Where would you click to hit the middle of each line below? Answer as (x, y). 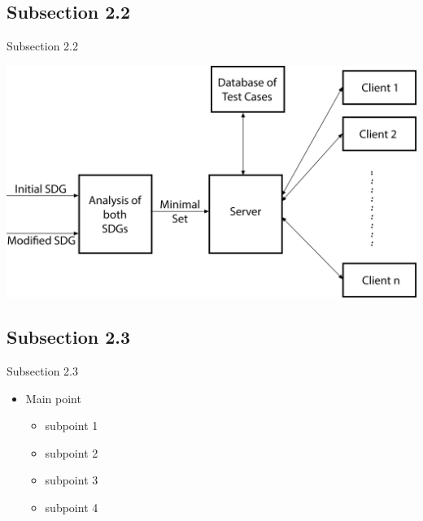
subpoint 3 (72, 480)
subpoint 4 (72, 508)
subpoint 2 (72, 452)
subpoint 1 (72, 425)
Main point (53, 398)
